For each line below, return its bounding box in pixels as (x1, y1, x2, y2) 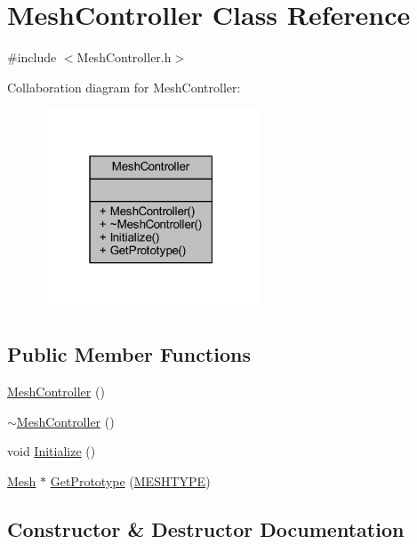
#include (7, 48, 57, 67)
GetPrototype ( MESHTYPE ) (50, 471, 211, 490)
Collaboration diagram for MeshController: (7, 77, 241, 96)
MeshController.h (76, 48, 172, 67)
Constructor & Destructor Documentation (7, 515, 405, 542)
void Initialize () (7, 442, 96, 460)
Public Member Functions (7, 340, 251, 368)
